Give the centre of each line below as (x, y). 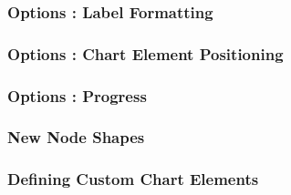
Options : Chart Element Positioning (145, 53)
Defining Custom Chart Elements (133, 179)
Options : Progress (77, 95)
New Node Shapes (76, 137)
